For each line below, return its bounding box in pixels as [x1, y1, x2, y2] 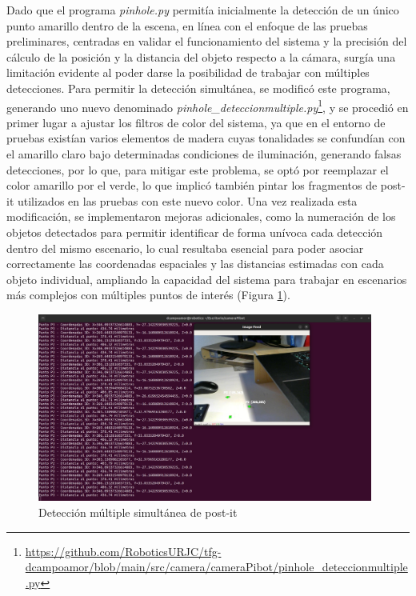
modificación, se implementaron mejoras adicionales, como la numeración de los [6, 208, 396, 225]
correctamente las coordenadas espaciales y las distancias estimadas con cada [6, 255, 384, 272]
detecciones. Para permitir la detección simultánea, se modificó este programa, [6, 79, 390, 96]
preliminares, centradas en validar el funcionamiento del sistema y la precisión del [6, 33, 407, 50]
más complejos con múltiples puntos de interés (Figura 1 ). [6, 286, 290, 303]
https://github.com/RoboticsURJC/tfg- [25, 542, 222, 559]
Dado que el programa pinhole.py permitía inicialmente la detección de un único [6, 2, 399, 18]
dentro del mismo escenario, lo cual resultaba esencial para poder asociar [6, 239, 364, 256]
